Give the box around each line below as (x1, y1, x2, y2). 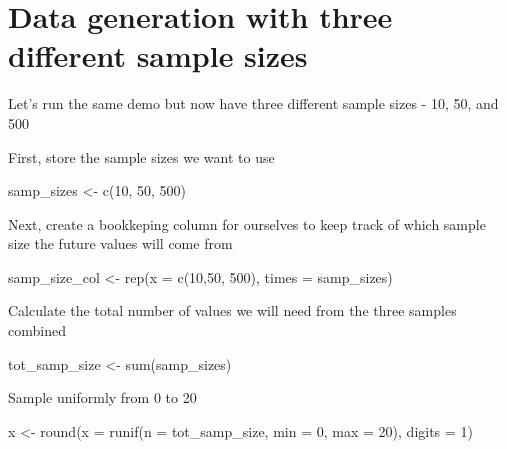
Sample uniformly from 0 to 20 (8, 387, 197, 408)
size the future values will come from (8, 233, 233, 254)
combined (8, 320, 66, 341)
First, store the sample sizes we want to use (8, 146, 275, 167)
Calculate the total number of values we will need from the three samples (8, 300, 457, 321)
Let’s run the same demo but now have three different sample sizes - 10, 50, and (8, 93, 499, 114)
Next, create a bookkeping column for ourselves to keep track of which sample (8, 213, 486, 234)
